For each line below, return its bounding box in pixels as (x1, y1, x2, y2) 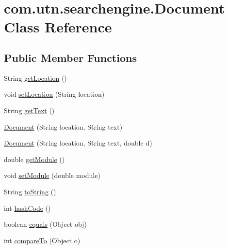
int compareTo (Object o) (4, 235, 81, 245)
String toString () (4, 186, 56, 196)
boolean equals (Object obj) (4, 219, 87, 229)
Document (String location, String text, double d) (4, 138, 152, 148)
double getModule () (4, 154, 65, 164)
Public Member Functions (4, 50, 137, 65)
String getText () (4, 105, 55, 115)
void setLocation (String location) (4, 89, 105, 99)
